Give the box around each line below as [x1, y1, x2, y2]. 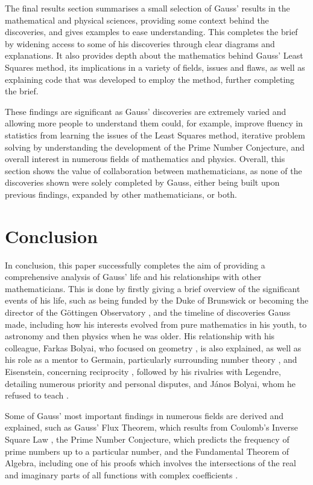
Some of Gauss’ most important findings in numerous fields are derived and [5, 409, 283, 422]
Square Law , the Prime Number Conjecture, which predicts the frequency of [5, 432, 289, 445]
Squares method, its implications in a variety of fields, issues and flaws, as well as [5, 60, 305, 73]
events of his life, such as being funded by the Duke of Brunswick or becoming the [5, 294, 309, 307]
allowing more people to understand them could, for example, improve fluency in [5, 117, 303, 129]
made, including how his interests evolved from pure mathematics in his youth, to [5, 317, 307, 330]
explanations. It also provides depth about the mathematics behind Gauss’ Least [5, 49, 303, 62]
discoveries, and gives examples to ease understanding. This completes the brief [5, 25, 298, 38]
